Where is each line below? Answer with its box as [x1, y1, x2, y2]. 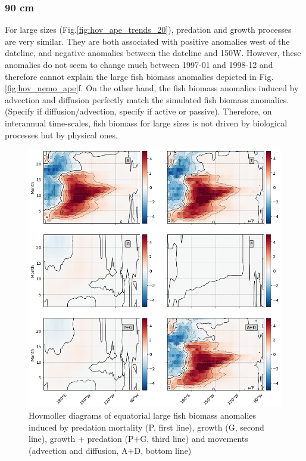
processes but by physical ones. [5, 128, 118, 141]
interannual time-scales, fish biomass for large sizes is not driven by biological [5, 116, 288, 129]
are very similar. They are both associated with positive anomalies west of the [5, 35, 290, 47]
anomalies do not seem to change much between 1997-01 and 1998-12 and [5, 58, 273, 70]
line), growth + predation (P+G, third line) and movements [29, 432, 248, 445]
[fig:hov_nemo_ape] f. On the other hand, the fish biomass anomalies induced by [5, 82, 299, 94]
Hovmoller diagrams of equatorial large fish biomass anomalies [29, 409, 257, 422]
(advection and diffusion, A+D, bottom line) [29, 444, 192, 456]
